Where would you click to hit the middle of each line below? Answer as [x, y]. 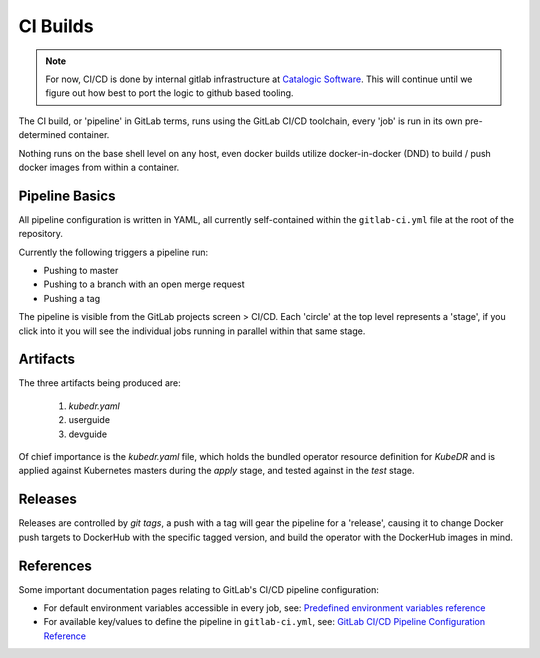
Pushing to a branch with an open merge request [144, 284]
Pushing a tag [71, 298]
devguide [88, 434]
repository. [41, 234]
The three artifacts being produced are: [100, 383]
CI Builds [56, 26]
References [55, 565]
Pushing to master [81, 270]
